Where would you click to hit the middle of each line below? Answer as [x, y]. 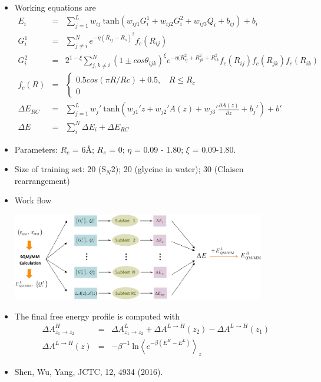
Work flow [33, 200]
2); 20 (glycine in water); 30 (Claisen [177, 169]
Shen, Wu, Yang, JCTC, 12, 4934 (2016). [89, 372]
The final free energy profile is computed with [97, 316]
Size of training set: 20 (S [60, 169]
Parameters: [36, 149]
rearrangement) [42, 180]
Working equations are [55, 7]
